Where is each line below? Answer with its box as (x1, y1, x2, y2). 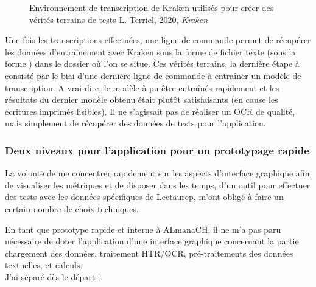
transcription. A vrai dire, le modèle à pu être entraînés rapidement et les (5, 81, 279, 94)
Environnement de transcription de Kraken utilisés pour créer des (29, 1, 274, 13)
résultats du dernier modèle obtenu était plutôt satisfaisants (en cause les (5, 93, 278, 106)
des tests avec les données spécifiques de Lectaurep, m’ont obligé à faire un (5, 190, 284, 203)
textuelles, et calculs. (5, 258, 83, 271)
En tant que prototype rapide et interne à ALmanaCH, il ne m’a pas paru (5, 223, 281, 235)
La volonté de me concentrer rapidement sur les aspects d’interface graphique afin (5, 167, 310, 179)
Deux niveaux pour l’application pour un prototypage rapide (5, 142, 309, 157)
